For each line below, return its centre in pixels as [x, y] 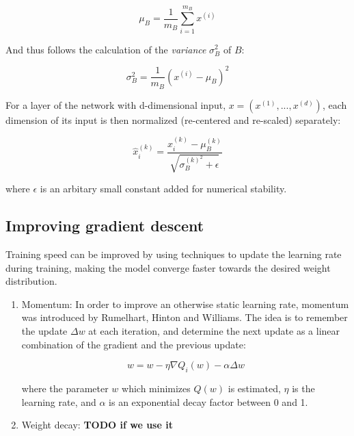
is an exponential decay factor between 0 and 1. [208, 401]
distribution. [31, 281]
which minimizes [156, 388]
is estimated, [254, 388]
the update [44, 331]
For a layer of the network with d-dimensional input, [116, 104]
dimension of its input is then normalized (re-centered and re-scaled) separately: [173, 119]
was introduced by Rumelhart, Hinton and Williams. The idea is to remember [185, 317]
